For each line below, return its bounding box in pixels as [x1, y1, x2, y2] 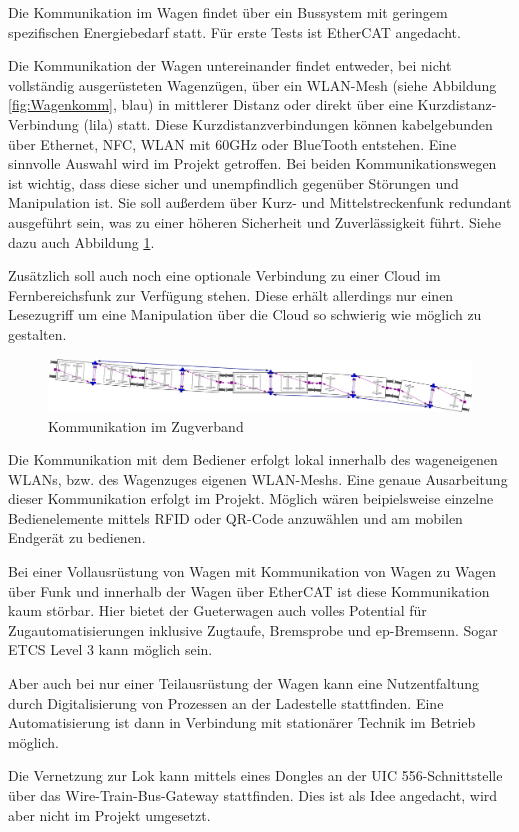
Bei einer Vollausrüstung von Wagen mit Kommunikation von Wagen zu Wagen [8, 561, 497, 582]
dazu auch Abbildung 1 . [8, 231, 155, 252]
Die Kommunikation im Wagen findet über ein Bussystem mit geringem [8, 2, 448, 22]
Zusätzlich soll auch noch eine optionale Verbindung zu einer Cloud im [8, 265, 441, 286]
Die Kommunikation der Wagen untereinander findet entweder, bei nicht [8, 55, 452, 76]
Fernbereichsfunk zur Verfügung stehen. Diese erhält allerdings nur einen [8, 284, 454, 305]
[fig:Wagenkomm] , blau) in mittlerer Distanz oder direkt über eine [8, 94, 413, 115]
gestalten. [8, 323, 67, 344]
